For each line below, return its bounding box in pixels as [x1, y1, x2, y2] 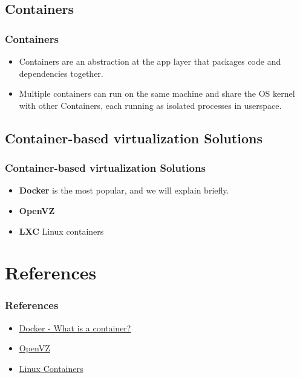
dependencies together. [19, 67, 103, 79]
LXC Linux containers [19, 224, 104, 237]
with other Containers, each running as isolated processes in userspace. [19, 99, 282, 111]
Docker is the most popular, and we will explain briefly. [19, 184, 229, 197]
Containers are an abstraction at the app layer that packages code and [19, 55, 281, 67]
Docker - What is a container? [19, 321, 131, 334]
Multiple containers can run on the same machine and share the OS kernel [19, 87, 295, 100]
